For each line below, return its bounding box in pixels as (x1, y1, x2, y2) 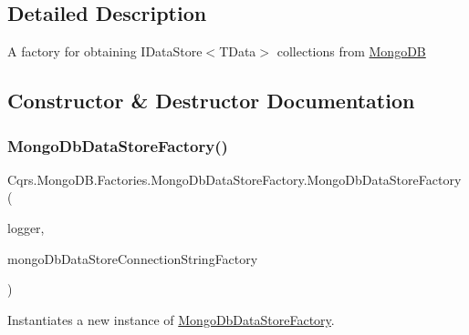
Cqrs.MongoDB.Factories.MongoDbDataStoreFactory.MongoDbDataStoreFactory (7, 169, 462, 188)
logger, (7, 218, 45, 237)
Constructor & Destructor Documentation (7, 86, 415, 115)
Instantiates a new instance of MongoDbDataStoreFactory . (7, 310, 335, 329)
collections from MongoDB (276, 42, 426, 61)
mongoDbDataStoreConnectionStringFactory (7, 249, 258, 268)
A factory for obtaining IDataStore (7, 42, 203, 61)
